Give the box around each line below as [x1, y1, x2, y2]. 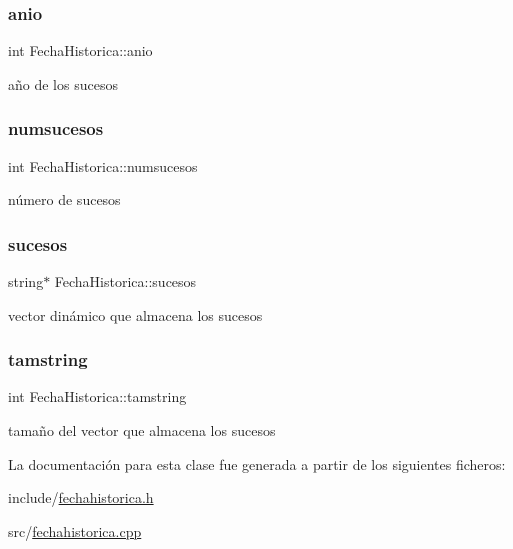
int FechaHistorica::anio [8, 40, 153, 61]
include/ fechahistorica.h [8, 487, 154, 508]
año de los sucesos [8, 73, 118, 94]
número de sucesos [8, 189, 121, 210]
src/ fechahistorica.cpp [8, 520, 142, 541]
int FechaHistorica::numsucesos [8, 155, 198, 176]
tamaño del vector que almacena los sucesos [8, 420, 276, 441]
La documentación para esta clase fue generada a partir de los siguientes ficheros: [8, 453, 506, 474]
